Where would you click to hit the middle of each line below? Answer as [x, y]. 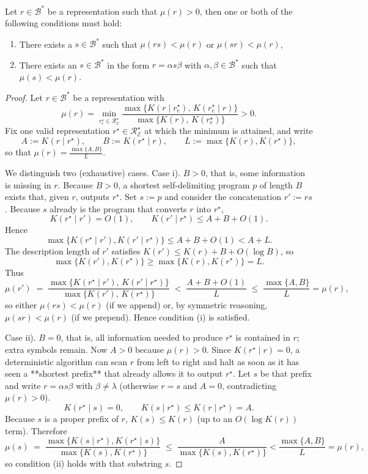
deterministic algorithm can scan [66, 361]
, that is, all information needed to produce [142, 337]
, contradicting [249, 385]
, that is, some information [256, 172]
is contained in [263, 337]
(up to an [215, 418]
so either [21, 305]
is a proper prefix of [81, 418]
